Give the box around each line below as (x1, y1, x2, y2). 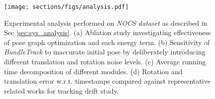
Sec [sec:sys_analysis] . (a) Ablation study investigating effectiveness (4, 27, 211, 38)
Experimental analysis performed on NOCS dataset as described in (4, 17, 208, 28)
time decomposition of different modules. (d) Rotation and (4, 66, 183, 76)
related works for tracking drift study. (4, 85, 119, 96)
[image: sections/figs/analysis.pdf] (4, 3, 129, 10)
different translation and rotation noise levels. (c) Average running (4, 56, 206, 67)
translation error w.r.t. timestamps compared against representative (4, 76, 211, 86)
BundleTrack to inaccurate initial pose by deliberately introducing (4, 47, 206, 57)
